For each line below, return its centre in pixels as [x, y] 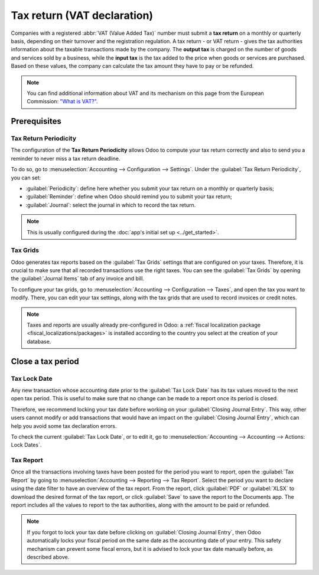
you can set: [26, 178]
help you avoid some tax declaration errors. [64, 426]
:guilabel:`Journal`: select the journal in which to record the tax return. [111, 205]
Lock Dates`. [26, 445]
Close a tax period [45, 361]
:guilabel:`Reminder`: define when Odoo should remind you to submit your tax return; [129, 197]
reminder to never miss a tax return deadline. [66, 158]
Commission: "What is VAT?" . [62, 102]
